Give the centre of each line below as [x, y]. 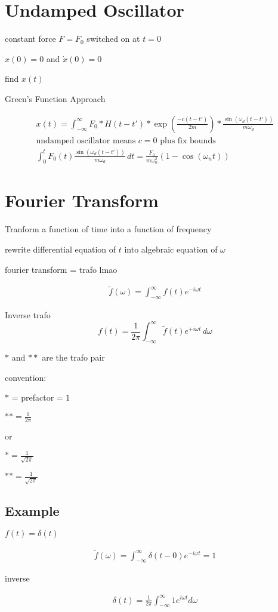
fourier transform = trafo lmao [61, 269]
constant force [30, 39]
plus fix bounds [188, 141]
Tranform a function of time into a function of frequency [108, 229]
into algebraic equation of [171, 249]
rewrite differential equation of [61, 249]
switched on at [113, 39]
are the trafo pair [73, 357]
